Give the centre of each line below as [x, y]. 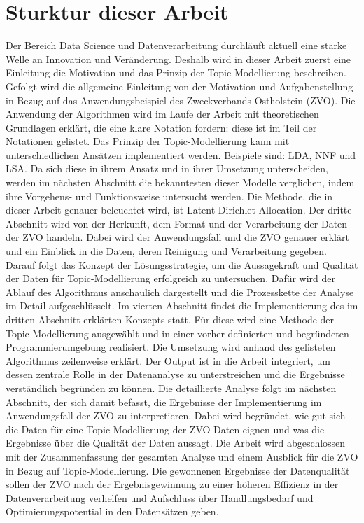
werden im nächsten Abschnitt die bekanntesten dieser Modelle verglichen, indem [180, 182]
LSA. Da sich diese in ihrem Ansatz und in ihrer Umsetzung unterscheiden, [167, 168]
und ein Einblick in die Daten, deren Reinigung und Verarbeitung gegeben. [166, 251]
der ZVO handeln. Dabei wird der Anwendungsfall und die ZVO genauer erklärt [177, 237]
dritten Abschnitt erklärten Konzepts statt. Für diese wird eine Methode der [170, 319]
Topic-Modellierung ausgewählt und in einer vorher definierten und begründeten [177, 333]
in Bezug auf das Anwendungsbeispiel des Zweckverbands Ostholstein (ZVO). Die [181, 100]
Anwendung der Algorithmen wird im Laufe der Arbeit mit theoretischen [162, 114]
